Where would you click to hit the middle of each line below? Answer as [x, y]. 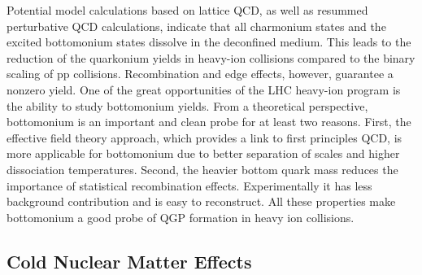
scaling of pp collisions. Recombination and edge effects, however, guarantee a [200, 74]
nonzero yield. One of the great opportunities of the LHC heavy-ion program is [204, 89]
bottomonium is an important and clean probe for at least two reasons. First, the [209, 122]
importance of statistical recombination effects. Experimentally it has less [189, 185]
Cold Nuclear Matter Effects [129, 261]
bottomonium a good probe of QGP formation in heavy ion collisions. [181, 217]
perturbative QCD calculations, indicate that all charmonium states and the [196, 26]
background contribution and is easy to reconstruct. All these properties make [201, 201]
